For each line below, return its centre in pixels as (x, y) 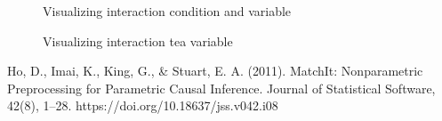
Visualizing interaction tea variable (138, 40)
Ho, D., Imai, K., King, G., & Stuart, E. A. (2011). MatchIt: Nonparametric (215, 71)
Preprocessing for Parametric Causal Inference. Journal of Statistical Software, (221, 88)
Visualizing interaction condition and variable (167, 11)
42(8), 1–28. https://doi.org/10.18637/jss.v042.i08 (143, 105)
